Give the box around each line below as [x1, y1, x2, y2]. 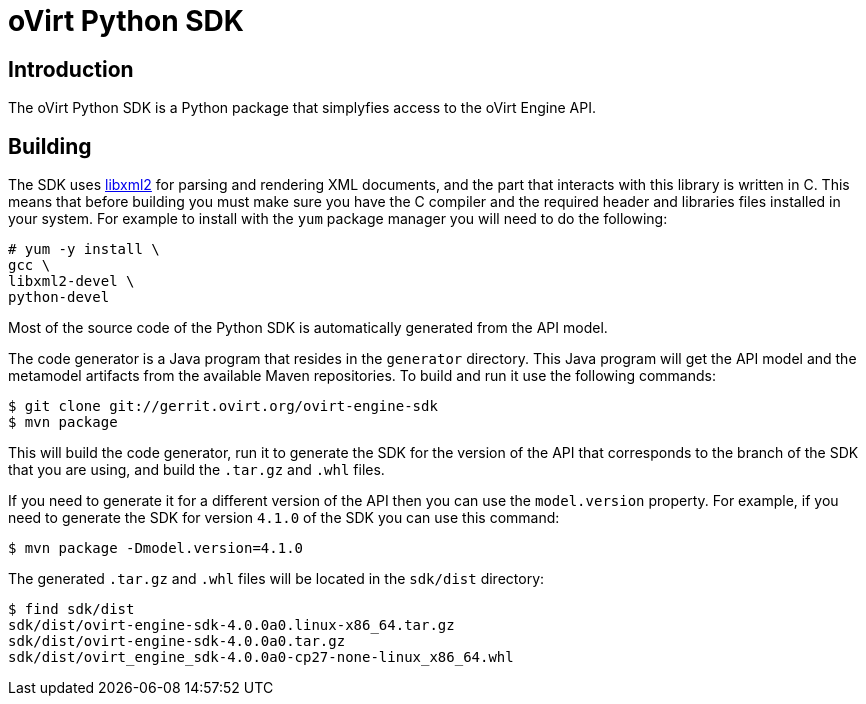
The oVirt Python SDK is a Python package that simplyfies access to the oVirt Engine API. [8, 99, 596, 117]
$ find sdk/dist [8, 601, 135, 618]
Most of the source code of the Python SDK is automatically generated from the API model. [8, 319, 608, 337]
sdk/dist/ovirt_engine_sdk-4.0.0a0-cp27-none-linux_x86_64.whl [8, 649, 514, 666]
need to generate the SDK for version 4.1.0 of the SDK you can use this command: [8, 509, 560, 527]
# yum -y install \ [8, 241, 160, 258]
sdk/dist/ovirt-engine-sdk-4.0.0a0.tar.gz [8, 633, 346, 650]
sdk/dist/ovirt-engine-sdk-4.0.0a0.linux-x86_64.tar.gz [8, 617, 455, 634]
